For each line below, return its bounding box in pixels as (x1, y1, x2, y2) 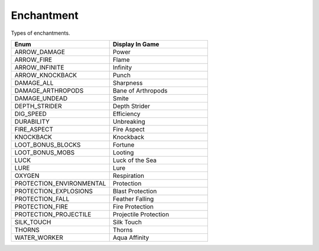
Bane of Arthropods (112, 86, 168, 94)
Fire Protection (112, 202, 154, 210)
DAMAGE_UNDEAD (14, 94, 68, 103)
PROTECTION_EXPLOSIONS (14, 187, 93, 195)
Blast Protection (112, 187, 157, 195)
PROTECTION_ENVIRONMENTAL (14, 179, 106, 187)
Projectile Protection (112, 210, 170, 218)
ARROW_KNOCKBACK (14, 71, 77, 79)
